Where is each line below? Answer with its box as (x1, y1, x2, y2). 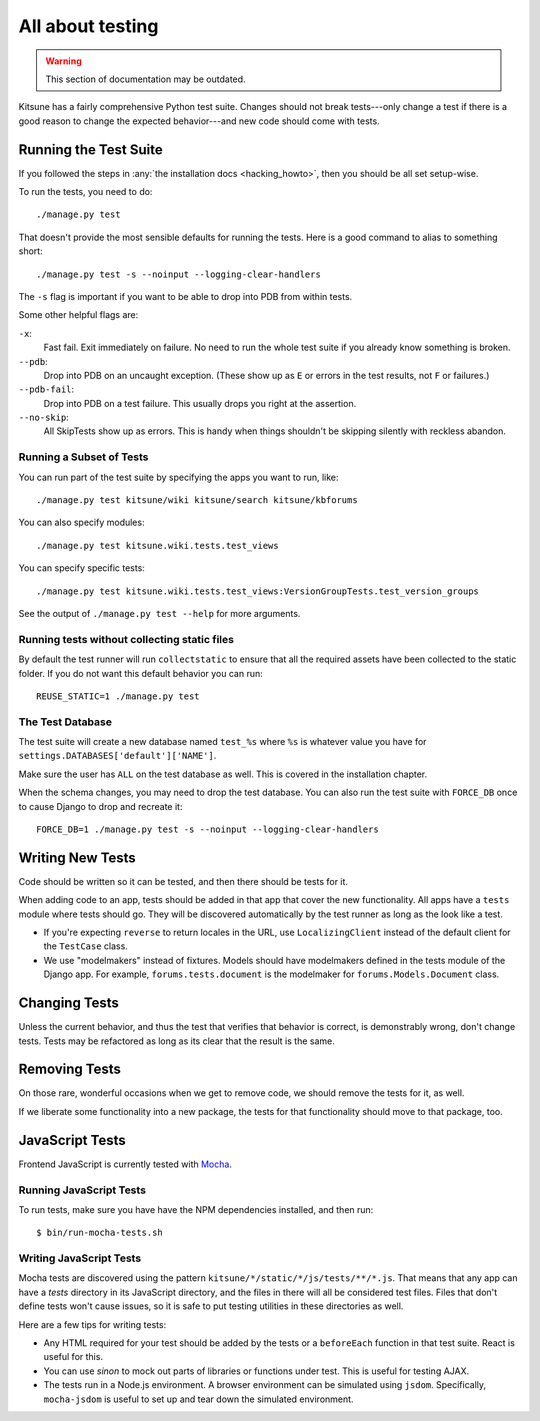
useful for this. (43, 1351, 104, 1363)
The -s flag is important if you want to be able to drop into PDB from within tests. (18, 290, 353, 302)
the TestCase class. (43, 940, 129, 952)
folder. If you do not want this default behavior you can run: (18, 667, 264, 679)
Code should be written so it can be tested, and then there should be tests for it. (18, 875, 349, 887)
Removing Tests (18, 1061, 122, 1078)
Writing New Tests (18, 849, 137, 866)
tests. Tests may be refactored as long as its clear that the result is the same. (18, 1035, 335, 1047)
